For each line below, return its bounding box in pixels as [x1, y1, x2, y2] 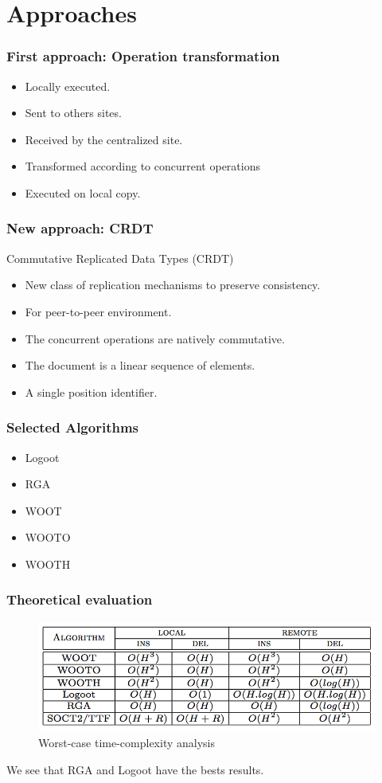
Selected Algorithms [6, 417, 139, 437]
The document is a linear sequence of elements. [25, 357, 255, 374]
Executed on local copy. [25, 184, 141, 201]
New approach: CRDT [6, 218, 154, 238]
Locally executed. [25, 77, 111, 94]
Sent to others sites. [25, 104, 122, 121]
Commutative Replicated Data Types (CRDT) [6, 249, 234, 266]
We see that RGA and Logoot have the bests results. [6, 761, 264, 777]
